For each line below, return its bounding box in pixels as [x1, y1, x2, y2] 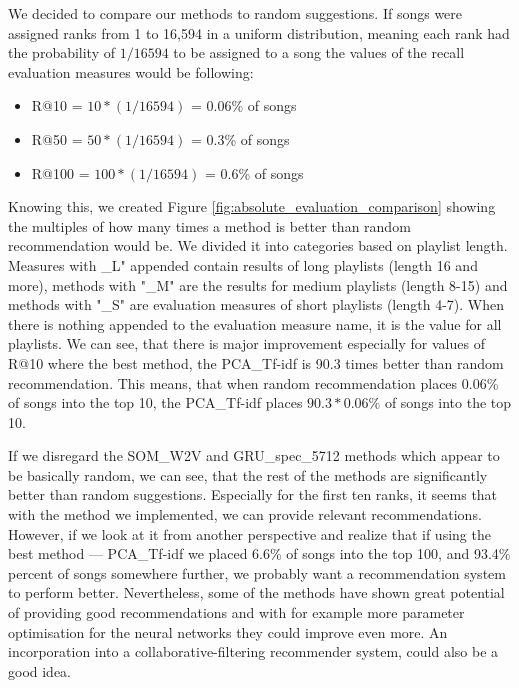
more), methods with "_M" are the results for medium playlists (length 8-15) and [8, 274, 508, 295]
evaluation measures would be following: [8, 61, 254, 82]
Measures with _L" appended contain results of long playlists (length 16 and [8, 254, 478, 275]
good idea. [8, 660, 72, 681]
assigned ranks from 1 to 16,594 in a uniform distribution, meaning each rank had [8, 22, 510, 43]
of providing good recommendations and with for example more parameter [8, 602, 465, 623]
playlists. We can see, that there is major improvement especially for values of [8, 333, 485, 354]
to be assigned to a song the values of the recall [173, 42, 465, 63]
